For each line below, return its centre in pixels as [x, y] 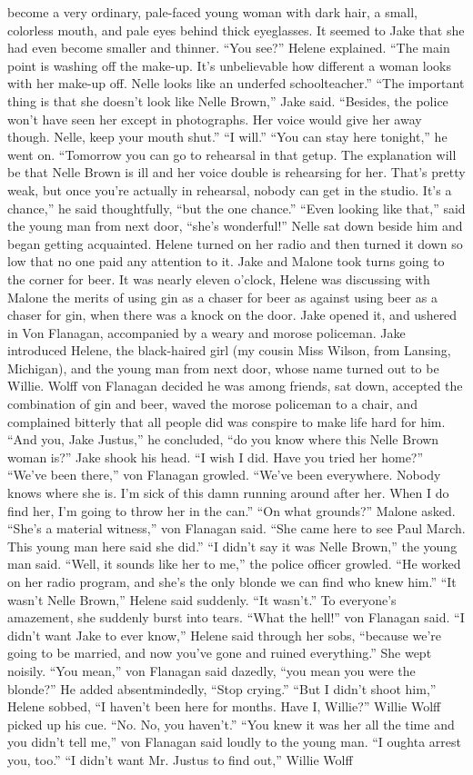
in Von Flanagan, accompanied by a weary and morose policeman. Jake [206, 332]
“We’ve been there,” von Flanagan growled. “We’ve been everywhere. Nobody [224, 475]
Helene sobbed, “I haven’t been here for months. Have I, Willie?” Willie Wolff [224, 706]
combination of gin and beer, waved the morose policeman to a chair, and [212, 404]
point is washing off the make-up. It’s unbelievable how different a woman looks [229, 65]
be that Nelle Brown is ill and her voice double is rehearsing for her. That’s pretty [236, 172]
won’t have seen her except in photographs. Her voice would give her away [215, 119]
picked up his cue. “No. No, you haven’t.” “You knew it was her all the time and [231, 724]
